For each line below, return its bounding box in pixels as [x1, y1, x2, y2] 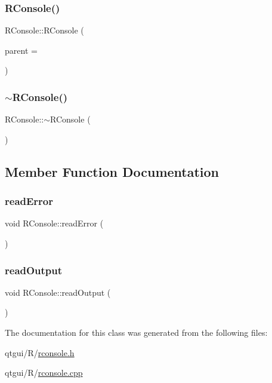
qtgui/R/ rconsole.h [5, 346, 75, 359]
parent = [5, 44, 38, 56]
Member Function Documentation [5, 162, 220, 180]
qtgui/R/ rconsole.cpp [5, 366, 83, 379]
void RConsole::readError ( [5, 217, 104, 229]
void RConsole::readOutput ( [5, 286, 111, 298]
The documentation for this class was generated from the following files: [5, 326, 268, 338]
